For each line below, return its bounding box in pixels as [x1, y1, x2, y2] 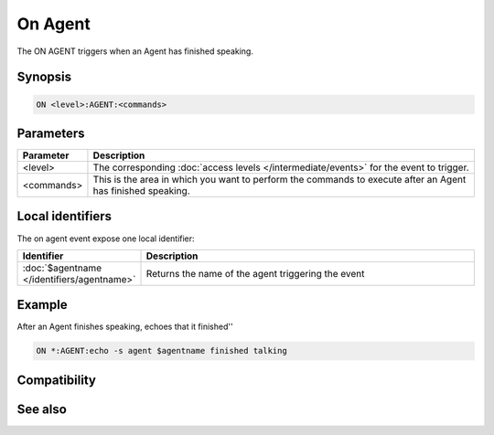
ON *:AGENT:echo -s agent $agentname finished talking [36, 345, 287, 356]
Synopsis [16, 69, 72, 85]
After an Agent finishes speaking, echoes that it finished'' [16, 321, 233, 333]
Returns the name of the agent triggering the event [145, 267, 365, 280]
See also [16, 401, 68, 417]
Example [16, 297, 68, 313]
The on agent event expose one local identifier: [16, 233, 196, 244]
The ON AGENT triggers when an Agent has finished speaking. [16, 46, 253, 57]
